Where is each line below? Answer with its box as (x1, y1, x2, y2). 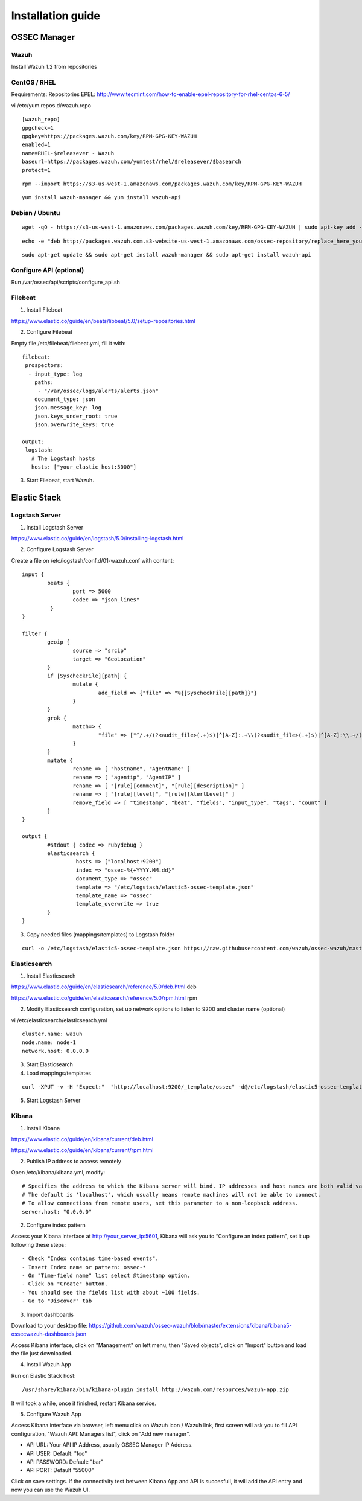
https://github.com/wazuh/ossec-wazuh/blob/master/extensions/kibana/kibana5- (88, 1322, 292, 1329)
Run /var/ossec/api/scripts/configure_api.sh (11, 278, 121, 286)
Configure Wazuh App (26, 1410, 81, 1418)
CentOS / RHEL (11, 78, 56, 87)
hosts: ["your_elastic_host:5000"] (31, 464, 137, 470)
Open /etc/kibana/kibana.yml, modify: (11, 1169, 106, 1176)
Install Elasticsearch (26, 972, 76, 979)
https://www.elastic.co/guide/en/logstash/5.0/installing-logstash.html (11, 534, 184, 542)
